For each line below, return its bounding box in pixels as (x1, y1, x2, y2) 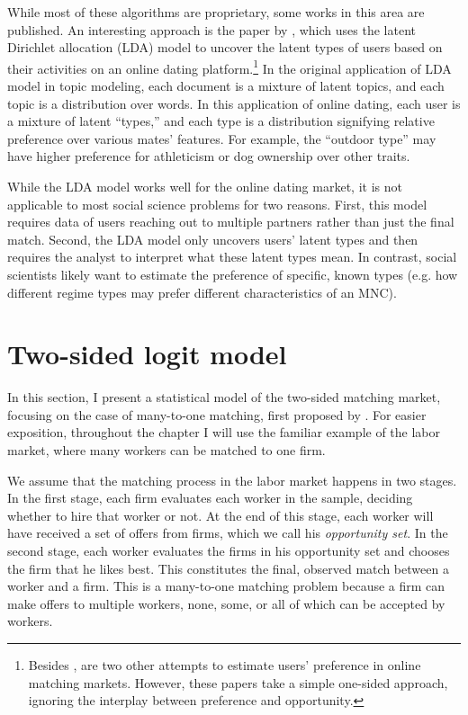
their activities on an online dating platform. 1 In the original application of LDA (7, 56, 452, 77)
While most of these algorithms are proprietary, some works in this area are (7, 3, 425, 21)
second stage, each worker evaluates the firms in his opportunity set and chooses (7, 541, 450, 560)
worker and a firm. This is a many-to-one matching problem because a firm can (7, 576, 445, 595)
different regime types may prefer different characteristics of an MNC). (7, 282, 397, 301)
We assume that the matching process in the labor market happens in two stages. (7, 470, 457, 489)
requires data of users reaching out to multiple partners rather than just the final (7, 212, 454, 231)
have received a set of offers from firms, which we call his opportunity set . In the (7, 523, 448, 542)
